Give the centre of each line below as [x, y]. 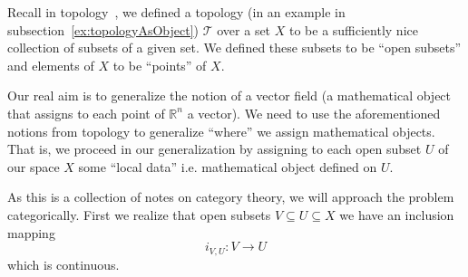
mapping [31, 232]
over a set [244, 29]
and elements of [51, 65]
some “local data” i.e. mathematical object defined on [228, 166]
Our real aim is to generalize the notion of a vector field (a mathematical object [229, 96]
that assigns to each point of [86, 113]
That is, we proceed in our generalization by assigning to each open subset [214, 149]
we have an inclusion [397, 214]
